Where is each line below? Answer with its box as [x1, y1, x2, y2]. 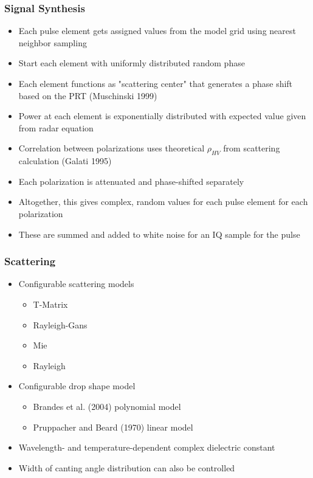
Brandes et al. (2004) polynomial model [33, 400, 181, 412]
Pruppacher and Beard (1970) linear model [33, 420, 193, 433]
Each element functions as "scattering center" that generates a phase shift [18, 77, 293, 89]
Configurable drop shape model [18, 379, 136, 392]
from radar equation [18, 121, 94, 134]
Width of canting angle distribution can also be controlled [18, 461, 235, 474]
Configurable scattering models [18, 277, 134, 290]
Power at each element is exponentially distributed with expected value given [18, 109, 306, 122]
